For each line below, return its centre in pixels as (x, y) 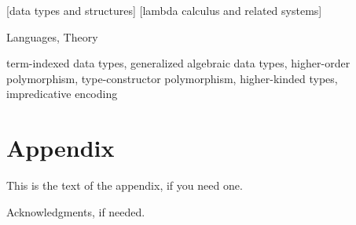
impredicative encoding (62, 94)
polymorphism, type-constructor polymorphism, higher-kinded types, (172, 78)
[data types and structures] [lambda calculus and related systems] (164, 10)
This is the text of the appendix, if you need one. (125, 185)
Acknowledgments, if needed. (76, 211)
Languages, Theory (52, 36)
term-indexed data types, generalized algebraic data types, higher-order (178, 63)
